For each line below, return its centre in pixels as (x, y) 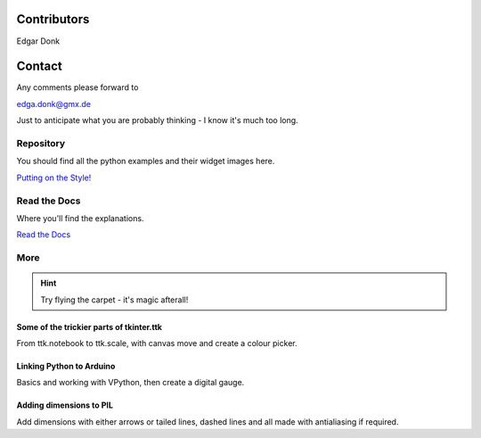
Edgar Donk (38, 41)
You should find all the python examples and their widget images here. (146, 161)
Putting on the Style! (54, 178)
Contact (39, 66)
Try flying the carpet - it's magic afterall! (114, 300)
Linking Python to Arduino (66, 366)
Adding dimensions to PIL (65, 405)
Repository (41, 143)
